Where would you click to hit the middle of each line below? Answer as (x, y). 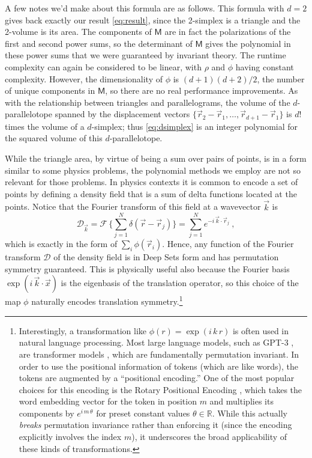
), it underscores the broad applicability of (209, 437)
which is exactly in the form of (61, 244)
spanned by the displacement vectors (122, 114)
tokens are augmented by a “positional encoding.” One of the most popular (157, 378)
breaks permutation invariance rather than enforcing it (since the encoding (155, 425)
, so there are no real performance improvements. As (202, 90)
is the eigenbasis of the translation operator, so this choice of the (180, 283)
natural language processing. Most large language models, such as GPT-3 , (156, 342)
